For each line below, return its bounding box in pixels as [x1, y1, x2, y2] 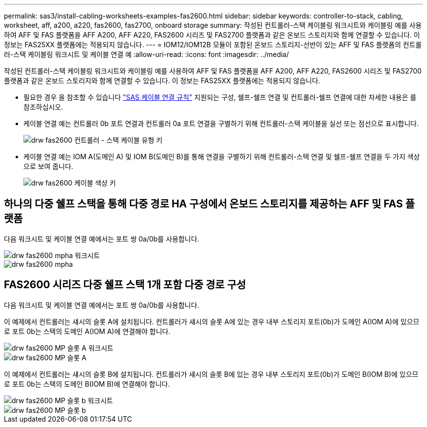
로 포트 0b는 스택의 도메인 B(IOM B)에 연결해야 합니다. [4, 379, 170, 388]
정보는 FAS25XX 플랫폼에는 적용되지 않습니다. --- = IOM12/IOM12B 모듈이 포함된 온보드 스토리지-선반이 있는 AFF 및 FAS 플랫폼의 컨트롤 [4, 40, 422, 49]
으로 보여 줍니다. [23, 162, 74, 170]
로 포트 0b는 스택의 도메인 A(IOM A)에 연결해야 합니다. [4, 327, 171, 335]
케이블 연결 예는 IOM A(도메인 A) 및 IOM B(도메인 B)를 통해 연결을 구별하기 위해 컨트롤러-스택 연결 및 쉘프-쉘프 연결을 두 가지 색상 [23, 152, 420, 161]
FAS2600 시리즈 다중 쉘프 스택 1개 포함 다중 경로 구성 [4, 278, 246, 291]
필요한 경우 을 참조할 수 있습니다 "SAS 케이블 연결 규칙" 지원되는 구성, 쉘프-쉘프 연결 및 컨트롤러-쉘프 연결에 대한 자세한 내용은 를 [23, 93, 417, 101]
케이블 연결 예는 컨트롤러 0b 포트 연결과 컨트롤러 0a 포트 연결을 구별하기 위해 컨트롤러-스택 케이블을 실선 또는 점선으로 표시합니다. [23, 119, 419, 128]
